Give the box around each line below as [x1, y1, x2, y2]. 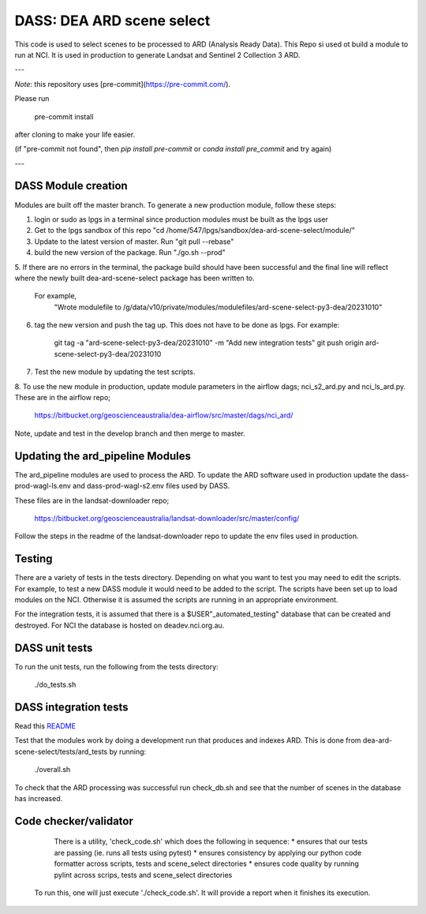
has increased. [14, 793, 63, 803]
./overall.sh [34, 765, 71, 774]
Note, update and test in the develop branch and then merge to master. [14, 429, 246, 438]
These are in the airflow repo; [14, 393, 110, 403]
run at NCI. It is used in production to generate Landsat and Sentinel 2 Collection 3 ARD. [14, 50, 301, 59]
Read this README [14, 721, 77, 730]
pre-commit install [34, 111, 94, 122]
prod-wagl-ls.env [14, 481, 71, 491]
